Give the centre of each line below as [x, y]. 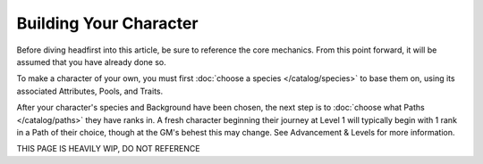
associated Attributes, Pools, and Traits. [90, 91]
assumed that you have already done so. [91, 61]
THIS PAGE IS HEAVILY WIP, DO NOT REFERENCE [108, 149]
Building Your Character [107, 23]
